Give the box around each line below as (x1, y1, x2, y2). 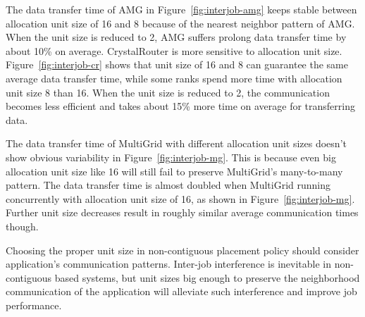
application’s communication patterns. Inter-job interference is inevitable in (6, 256, 332, 271)
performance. (6, 297, 62, 312)
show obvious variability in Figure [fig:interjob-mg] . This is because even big (6, 149, 336, 164)
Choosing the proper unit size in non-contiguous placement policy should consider (6, 242, 359, 257)
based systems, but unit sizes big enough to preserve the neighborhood (54, 270, 360, 285)
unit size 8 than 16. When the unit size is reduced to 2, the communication (6, 85, 330, 99)
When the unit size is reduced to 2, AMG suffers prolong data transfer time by (6, 30, 347, 44)
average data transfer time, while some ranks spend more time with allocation (6, 70, 342, 85)
